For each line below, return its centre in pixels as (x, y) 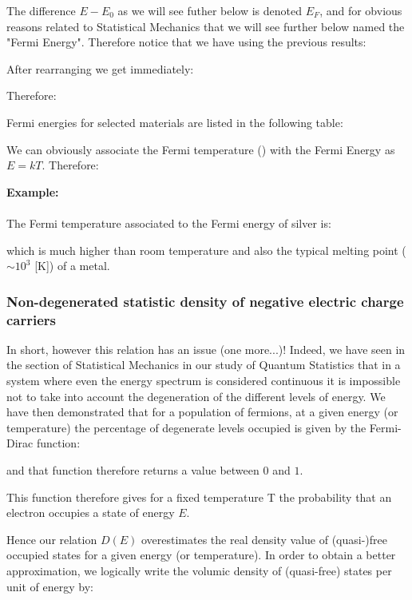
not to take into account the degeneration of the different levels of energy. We (196, 396)
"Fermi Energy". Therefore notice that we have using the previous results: (186, 42)
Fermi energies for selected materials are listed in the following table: (175, 122)
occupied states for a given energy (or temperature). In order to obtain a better (201, 555)
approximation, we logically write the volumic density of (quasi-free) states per (199, 570)
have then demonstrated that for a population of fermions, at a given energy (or (202, 412)
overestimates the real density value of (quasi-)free (264, 539)
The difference (41, 10)
